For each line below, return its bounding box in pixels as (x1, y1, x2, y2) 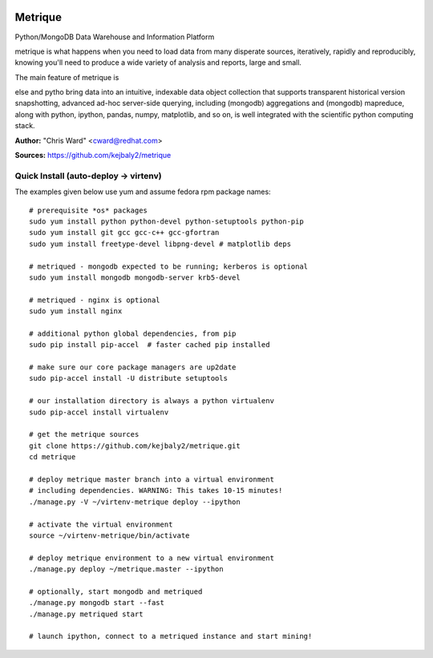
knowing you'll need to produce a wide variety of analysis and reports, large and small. (14, 58, 302, 67)
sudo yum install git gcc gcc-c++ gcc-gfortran (29, 228, 220, 237)
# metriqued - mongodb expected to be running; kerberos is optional (29, 261, 309, 271)
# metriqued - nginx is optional (29, 295, 160, 305)
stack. (14, 121, 35, 131)
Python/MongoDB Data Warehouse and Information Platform (14, 32, 215, 42)
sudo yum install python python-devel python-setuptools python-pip (29, 216, 304, 226)
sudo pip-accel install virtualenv (29, 407, 169, 417)
